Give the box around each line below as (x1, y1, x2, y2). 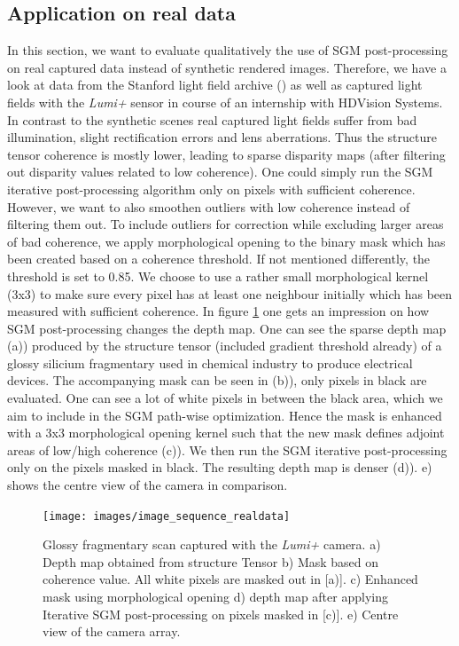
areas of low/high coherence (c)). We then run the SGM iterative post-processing (7, 440, 447, 459)
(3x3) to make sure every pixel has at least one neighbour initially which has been (7, 284, 453, 303)
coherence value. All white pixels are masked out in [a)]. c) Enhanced (43, 570, 418, 588)
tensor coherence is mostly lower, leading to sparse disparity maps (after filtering (7, 145, 446, 163)
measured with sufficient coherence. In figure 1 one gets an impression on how (7, 302, 430, 320)
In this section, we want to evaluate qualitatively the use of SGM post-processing (7, 41, 448, 59)
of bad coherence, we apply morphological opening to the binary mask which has (7, 232, 446, 250)
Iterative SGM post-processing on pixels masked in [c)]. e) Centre (43, 604, 399, 623)
